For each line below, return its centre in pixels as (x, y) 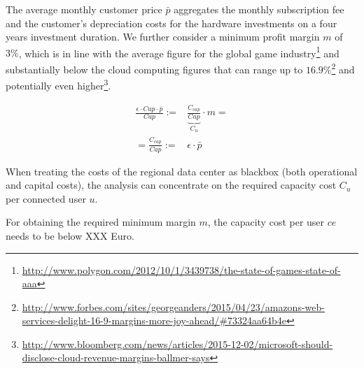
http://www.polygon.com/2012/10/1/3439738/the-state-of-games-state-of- (181, 269)
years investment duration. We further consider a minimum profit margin (163, 37)
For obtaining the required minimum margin (101, 222)
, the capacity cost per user (266, 222)
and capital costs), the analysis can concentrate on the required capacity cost (171, 185)
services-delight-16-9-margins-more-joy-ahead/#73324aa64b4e (154, 320)
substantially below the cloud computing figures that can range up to (154, 69)
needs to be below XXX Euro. (70, 235)
